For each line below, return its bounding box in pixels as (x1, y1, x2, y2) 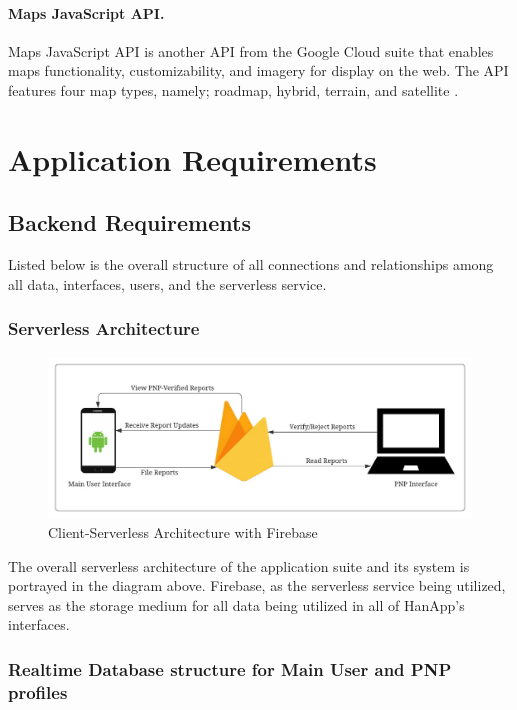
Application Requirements (8, 138, 377, 179)
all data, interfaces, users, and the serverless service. (8, 273, 327, 294)
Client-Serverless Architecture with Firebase (48, 522, 318, 543)
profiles (8, 679, 68, 704)
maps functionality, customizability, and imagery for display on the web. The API (8, 60, 509, 81)
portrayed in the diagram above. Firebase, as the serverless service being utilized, (8, 575, 506, 596)
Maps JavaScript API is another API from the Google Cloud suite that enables (8, 40, 494, 61)
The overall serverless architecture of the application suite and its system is (8, 555, 470, 576)
